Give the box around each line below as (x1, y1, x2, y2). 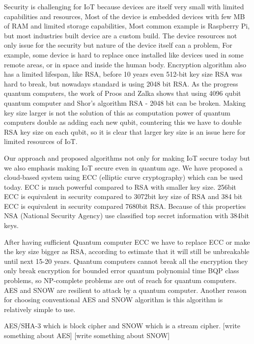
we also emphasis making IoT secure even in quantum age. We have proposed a (4, 162, 243, 172)
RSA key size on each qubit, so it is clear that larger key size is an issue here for (4, 126, 246, 137)
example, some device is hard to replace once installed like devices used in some (4, 49, 244, 59)
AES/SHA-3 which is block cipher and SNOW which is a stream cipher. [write (4, 320, 240, 331)
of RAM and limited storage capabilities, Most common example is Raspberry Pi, (4, 21, 250, 31)
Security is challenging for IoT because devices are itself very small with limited (4, 1, 244, 11)
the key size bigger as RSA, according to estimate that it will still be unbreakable (4, 246, 250, 257)
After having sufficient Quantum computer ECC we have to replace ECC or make (4, 236, 250, 247)
